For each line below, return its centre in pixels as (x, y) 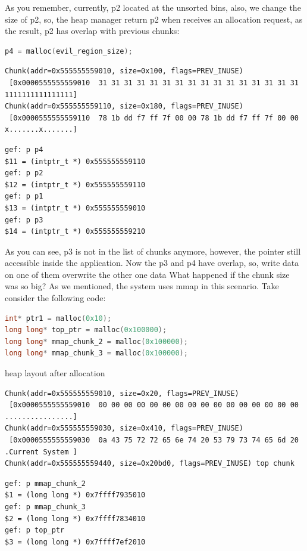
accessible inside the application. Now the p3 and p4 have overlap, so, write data (152, 263)
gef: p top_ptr (35, 530)
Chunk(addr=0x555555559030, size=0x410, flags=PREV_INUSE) (124, 428)
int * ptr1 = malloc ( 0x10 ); (58, 318)
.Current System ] (41, 452)
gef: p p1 (24, 196)
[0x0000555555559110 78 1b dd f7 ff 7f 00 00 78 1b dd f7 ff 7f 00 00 (154, 118)
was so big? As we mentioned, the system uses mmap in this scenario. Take (142, 286)
